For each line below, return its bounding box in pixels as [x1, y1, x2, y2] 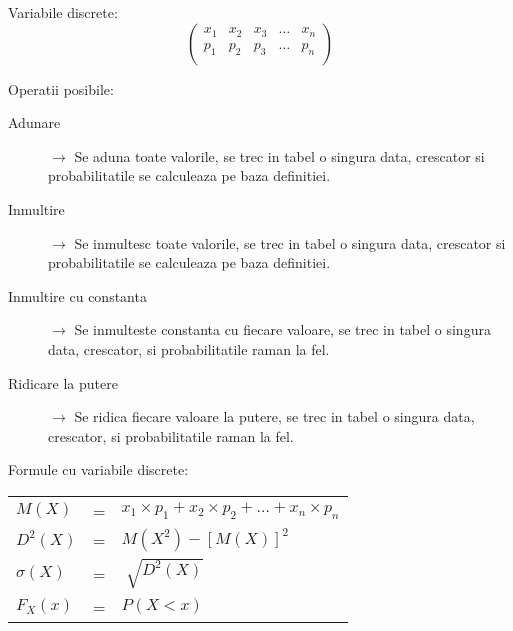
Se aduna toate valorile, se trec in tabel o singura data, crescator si [74, 145, 485, 166]
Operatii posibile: [8, 78, 114, 99]
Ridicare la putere [8, 372, 118, 393]
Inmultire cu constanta [8, 285, 147, 306]
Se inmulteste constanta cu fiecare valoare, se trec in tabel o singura [74, 319, 491, 340]
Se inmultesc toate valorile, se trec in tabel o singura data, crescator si [74, 232, 506, 253]
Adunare [8, 112, 61, 133]
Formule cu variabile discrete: [8, 459, 189, 480]
